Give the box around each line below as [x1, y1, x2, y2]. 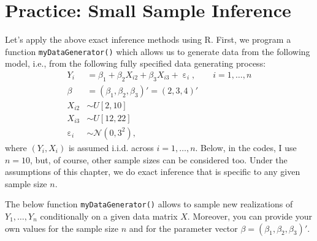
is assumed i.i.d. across [68, 141, 154, 154]
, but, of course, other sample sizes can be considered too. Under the [30, 153, 288, 166]
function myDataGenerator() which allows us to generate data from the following [5, 45, 310, 57]
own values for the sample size [5, 221, 118, 234]
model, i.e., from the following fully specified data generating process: [5, 57, 266, 70]
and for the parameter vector [129, 221, 238, 234]
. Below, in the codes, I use [195, 141, 297, 154]
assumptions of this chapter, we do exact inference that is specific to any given [5, 165, 300, 178]
